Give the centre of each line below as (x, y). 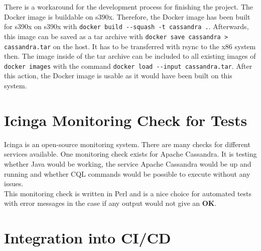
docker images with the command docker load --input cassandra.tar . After (128, 66)
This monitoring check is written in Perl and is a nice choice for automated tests (128, 193)
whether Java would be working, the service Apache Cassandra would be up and (128, 163)
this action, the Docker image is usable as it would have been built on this (118, 76)
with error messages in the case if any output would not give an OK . (110, 203)
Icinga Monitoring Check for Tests (126, 120)
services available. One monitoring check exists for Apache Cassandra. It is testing (130, 154)
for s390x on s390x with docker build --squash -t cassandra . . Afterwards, (126, 26)
